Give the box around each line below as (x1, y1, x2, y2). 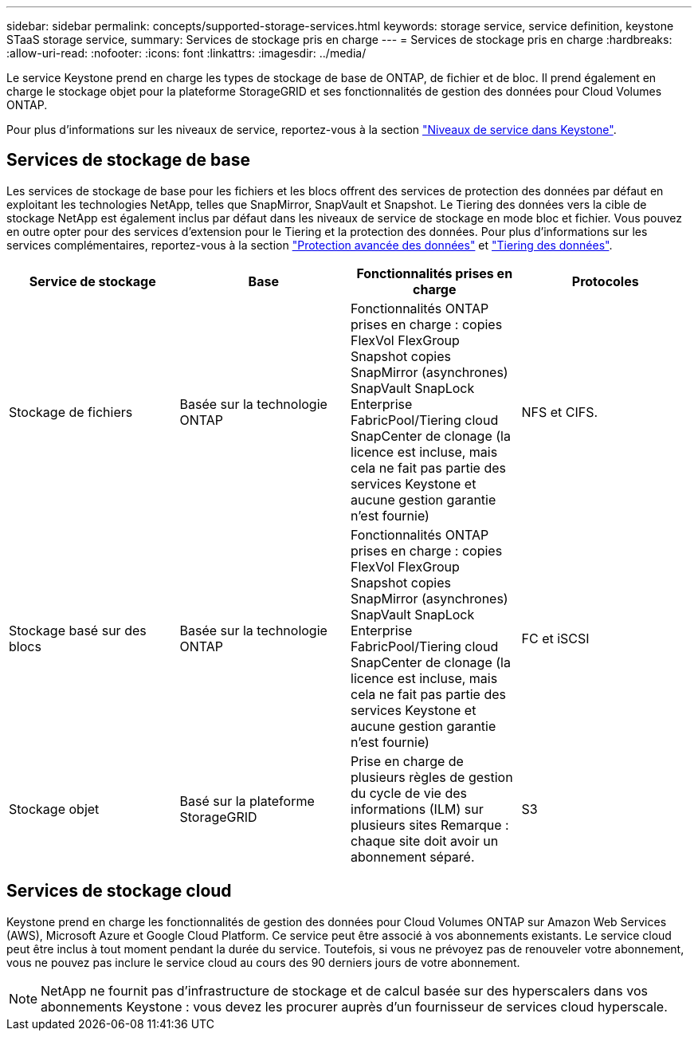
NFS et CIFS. (521, 403, 598, 420)
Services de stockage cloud (6, 881, 232, 901)
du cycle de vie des (351, 784, 467, 801)
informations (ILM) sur (351, 800, 484, 817)
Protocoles (571, 273, 639, 289)
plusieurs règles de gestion (351, 768, 513, 785)
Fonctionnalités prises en (356, 265, 513, 281)
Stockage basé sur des (9, 622, 147, 638)
